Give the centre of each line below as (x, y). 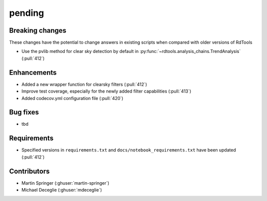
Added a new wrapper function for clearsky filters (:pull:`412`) (84, 84)
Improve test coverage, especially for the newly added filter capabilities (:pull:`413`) (106, 91)
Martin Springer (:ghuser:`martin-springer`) (66, 183)
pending (27, 13)
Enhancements (33, 73)
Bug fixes (24, 112)
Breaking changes (38, 30)
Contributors (29, 171)
